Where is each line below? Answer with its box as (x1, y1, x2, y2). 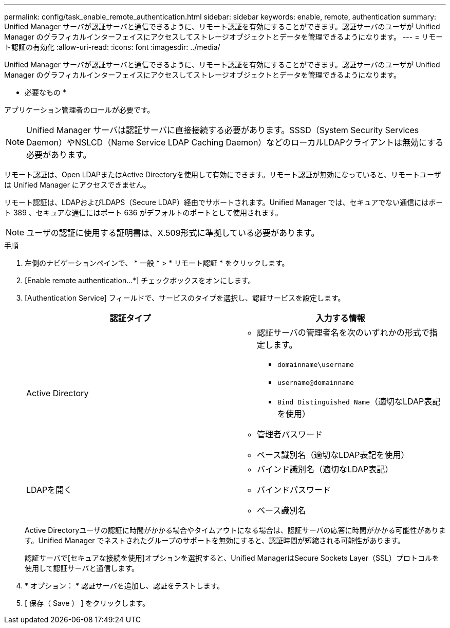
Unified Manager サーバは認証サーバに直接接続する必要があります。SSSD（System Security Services (26, 125, 419, 135)
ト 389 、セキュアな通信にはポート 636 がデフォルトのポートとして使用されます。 (4, 208, 283, 217)
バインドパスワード (257, 485, 331, 495)
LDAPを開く (26, 485, 72, 495)
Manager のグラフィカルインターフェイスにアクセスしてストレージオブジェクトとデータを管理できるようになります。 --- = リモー (4, 32, 443, 41)
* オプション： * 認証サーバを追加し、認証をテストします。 (25, 581, 224, 590)
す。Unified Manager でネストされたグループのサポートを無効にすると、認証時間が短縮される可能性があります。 (25, 536, 405, 545)
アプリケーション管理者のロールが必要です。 (4, 105, 155, 114)
